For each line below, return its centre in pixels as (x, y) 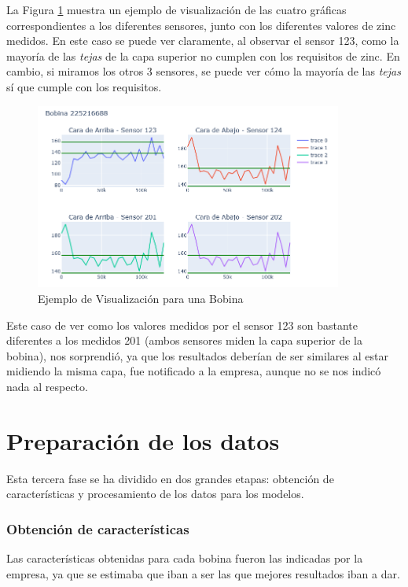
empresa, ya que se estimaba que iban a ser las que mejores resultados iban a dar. (203, 573)
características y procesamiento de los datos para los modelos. (155, 494)
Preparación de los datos (143, 440)
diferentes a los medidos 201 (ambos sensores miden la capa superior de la (184, 340)
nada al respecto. (47, 387)
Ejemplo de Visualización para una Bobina (141, 299)
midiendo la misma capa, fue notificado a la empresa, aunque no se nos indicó (194, 371)
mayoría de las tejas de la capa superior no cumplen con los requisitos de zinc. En (203, 55)
